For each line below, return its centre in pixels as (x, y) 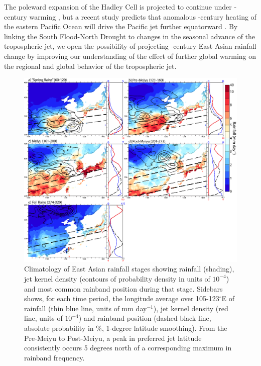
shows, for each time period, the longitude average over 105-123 (122, 298)
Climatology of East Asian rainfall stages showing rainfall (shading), (129, 269)
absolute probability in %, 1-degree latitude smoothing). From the (126, 328)
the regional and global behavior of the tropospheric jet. (90, 66)
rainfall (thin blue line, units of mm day (86, 308)
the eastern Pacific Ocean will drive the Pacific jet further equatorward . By (121, 26)
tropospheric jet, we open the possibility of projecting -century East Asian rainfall (130, 46)
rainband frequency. (54, 357)
